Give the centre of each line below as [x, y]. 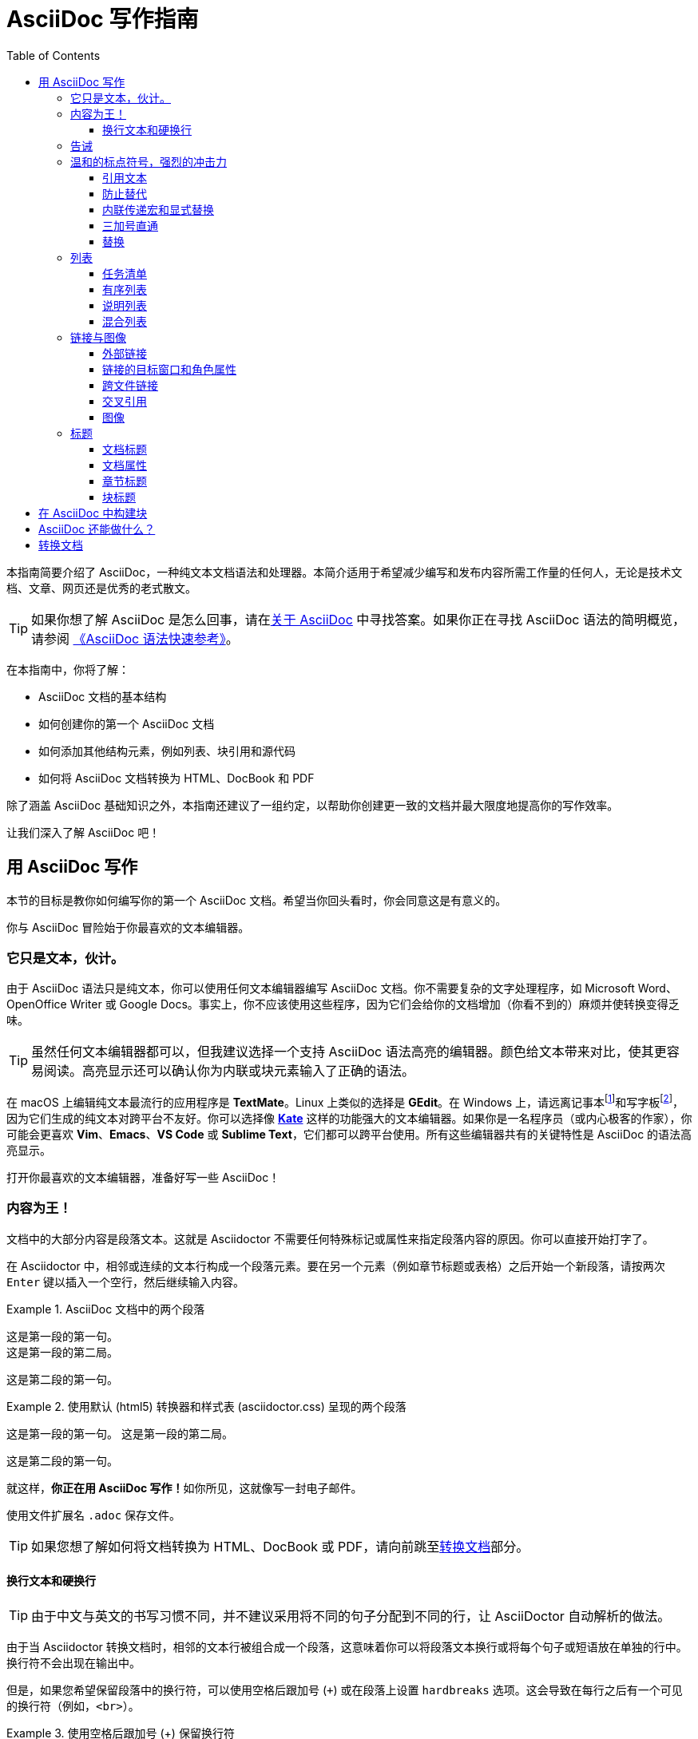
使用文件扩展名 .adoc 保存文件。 [94, 1515]
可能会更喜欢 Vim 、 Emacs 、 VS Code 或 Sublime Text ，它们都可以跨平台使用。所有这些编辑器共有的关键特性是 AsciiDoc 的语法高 [349, 1134]
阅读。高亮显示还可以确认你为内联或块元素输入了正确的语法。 [230, 1071]
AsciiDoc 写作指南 [103, 19]
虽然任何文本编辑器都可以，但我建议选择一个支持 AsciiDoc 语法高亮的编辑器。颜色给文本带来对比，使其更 [349, 1052]
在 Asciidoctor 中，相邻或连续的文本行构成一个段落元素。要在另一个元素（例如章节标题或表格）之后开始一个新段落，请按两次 [336, 1266]
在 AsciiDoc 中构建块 [93, 513]
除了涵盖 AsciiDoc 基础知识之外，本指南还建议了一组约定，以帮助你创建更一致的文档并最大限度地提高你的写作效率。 [313, 805]
